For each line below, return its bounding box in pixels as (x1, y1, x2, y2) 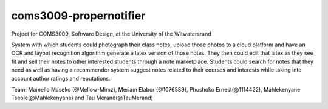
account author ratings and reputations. (11, 75, 111, 82)
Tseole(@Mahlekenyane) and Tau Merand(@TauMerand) (11, 94, 153, 102)
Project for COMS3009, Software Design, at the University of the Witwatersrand (11, 30, 212, 37)
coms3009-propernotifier (11, 9, 146, 22)
